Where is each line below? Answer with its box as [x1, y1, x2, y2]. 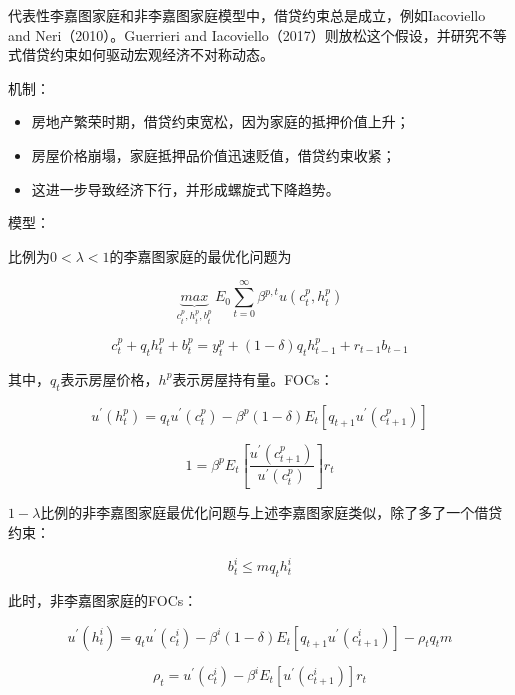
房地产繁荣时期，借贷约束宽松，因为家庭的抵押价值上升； [31, 111, 410, 132]
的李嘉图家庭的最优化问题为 [109, 245, 292, 266]
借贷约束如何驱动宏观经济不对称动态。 [21, 44, 274, 65]
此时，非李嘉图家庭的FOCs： [8, 589, 198, 610]
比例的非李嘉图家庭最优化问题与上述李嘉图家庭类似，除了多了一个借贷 [40, 502, 503, 523]
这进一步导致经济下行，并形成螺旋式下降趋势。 [31, 178, 340, 199]
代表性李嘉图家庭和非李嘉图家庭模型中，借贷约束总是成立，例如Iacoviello [8, 5, 486, 25]
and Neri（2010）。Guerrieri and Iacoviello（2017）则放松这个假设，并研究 [8, 24, 479, 45]
